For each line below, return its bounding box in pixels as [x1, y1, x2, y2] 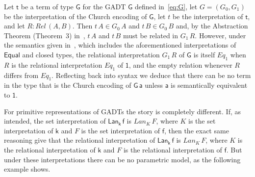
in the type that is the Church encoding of [4, 80, 131, 90]
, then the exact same [164, 125, 229, 135]
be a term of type [21, 1, 74, 11]
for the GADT [82, 1, 126, 11]
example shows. [4, 164, 51, 174]
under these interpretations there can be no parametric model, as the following [4, 154, 241, 164]
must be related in [123, 30, 178, 40]
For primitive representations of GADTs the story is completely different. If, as [4, 106, 241, 116]
